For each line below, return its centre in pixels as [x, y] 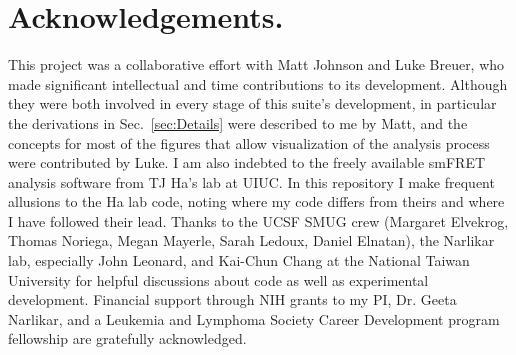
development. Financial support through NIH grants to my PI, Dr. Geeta [232, 299]
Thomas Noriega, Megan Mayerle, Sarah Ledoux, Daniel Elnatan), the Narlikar [251, 240]
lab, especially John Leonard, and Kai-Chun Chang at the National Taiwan [239, 260]
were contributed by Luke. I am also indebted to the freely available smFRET [247, 162]
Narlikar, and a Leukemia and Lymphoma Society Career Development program [254, 318]
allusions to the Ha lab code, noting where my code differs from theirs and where [256, 201]
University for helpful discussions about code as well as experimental [218, 279]
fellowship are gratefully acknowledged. [127, 338]
